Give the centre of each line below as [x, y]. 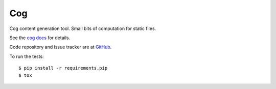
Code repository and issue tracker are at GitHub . [61, 47]
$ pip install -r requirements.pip [63, 68]
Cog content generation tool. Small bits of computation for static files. [83, 28]
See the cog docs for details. [40, 38]
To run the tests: [27, 56]
